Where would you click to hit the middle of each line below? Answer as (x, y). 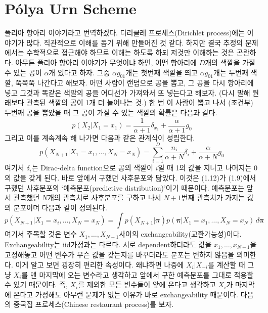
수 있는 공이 (23, 72)
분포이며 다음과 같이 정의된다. (60, 207)
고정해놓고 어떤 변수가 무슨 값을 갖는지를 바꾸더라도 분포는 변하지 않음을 (120, 255)
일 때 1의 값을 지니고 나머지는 (205, 168)
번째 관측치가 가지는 (213, 197)
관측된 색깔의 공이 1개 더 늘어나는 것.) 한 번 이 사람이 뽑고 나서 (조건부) (140, 102)
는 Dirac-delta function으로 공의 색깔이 (92, 168)
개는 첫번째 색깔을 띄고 (162, 72)
